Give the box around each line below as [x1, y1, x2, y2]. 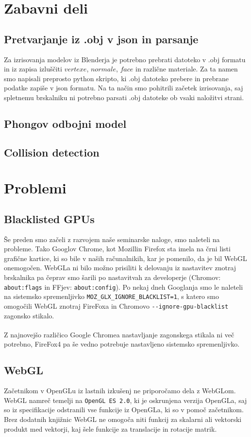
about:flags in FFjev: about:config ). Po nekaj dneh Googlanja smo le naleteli [4, 281, 243, 292]
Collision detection [4, 144, 100, 159]
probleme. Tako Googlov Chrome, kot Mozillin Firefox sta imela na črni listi [4, 244, 231, 254]
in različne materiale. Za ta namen [135, 64, 238, 74]
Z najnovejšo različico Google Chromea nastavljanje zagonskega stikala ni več [4, 329, 234, 339]
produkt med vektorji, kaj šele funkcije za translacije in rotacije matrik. [4, 423, 217, 434]
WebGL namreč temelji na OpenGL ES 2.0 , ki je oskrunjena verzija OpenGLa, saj [4, 395, 247, 405]
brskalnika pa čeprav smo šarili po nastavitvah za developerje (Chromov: [4, 272, 221, 282]
